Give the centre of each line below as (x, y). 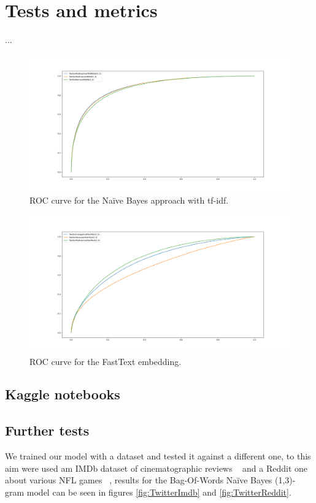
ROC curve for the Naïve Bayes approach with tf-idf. (129, 200)
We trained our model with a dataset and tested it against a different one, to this (158, 456)
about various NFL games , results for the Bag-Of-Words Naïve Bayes (139, 480)
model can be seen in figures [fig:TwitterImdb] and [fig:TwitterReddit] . (159, 492)
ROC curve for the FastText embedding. (106, 361)
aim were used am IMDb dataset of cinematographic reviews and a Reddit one (156, 468)
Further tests (47, 430)
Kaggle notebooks (63, 394)
